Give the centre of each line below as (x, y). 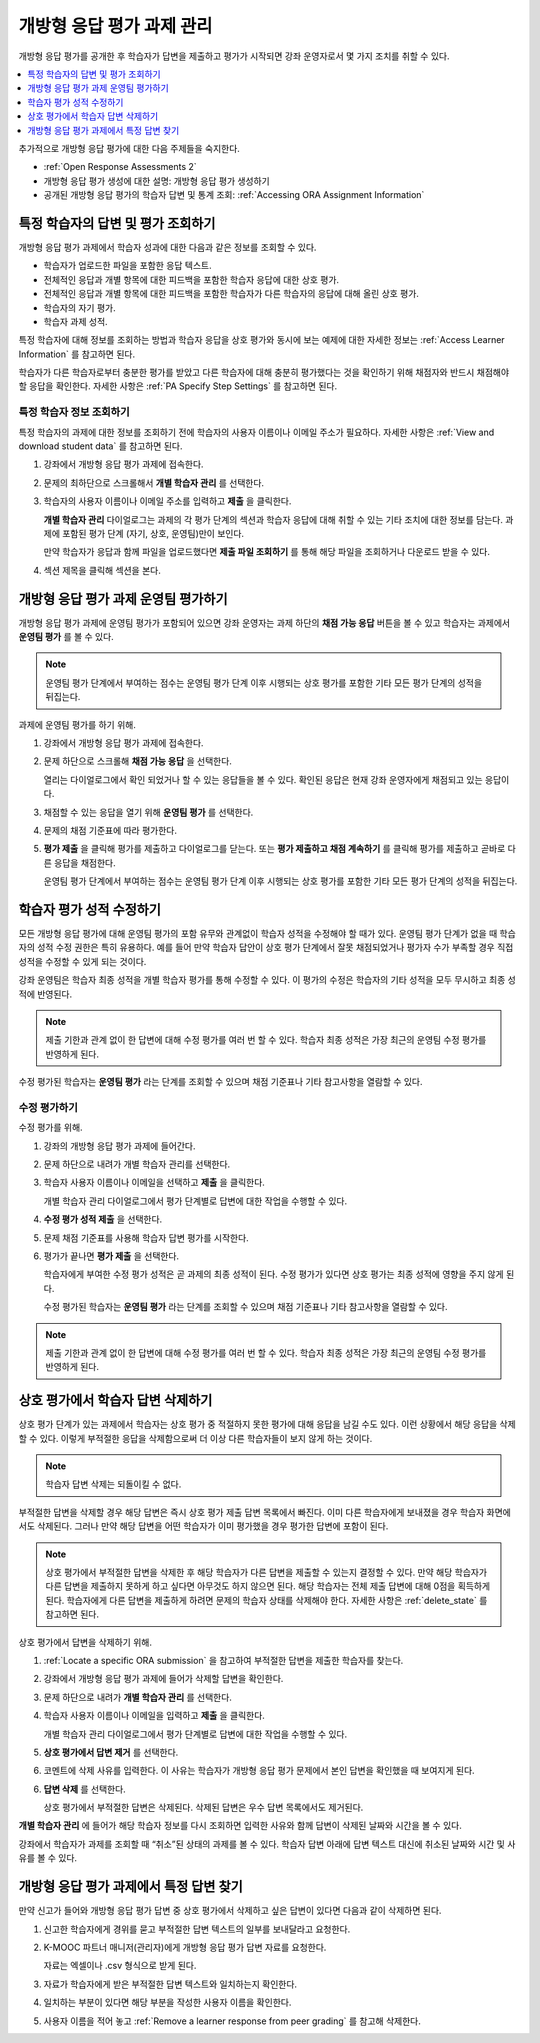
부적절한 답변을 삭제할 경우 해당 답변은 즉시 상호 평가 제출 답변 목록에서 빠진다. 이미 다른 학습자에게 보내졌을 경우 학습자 (251, 1512)
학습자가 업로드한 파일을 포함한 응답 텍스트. (127, 266)
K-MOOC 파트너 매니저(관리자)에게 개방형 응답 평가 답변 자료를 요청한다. (185, 1947)
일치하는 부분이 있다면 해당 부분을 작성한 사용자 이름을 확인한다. (167, 2002)
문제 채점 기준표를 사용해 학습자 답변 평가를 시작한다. (146, 1237)
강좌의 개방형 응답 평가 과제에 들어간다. (119, 1146)
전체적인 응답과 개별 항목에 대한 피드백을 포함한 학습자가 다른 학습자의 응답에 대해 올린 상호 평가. (231, 294)
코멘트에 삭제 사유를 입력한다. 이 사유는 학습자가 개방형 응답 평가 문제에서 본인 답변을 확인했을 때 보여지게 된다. (259, 1771)
